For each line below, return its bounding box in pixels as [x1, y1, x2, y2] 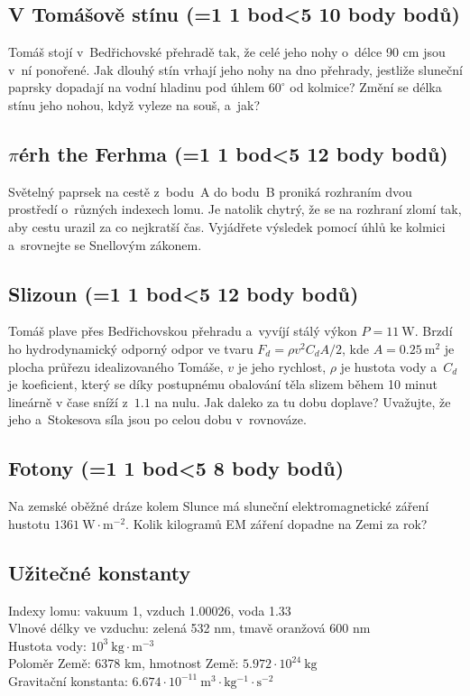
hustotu [8, 514, 51, 533]
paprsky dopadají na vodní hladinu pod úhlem [8, 78, 265, 97]
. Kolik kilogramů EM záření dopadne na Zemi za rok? [125, 514, 428, 533]
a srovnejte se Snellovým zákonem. [8, 235, 202, 254]
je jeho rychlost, [237, 357, 327, 376]
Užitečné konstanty [8, 558, 191, 586]
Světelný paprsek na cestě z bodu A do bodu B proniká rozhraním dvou [8, 181, 412, 200]
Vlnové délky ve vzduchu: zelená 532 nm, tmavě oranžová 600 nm [8, 618, 371, 637]
